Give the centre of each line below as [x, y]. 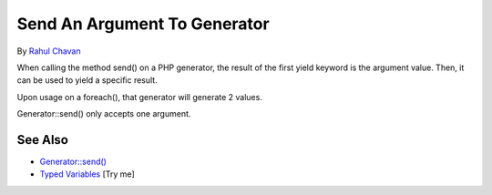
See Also [42, 140]
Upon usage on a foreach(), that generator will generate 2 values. [140, 97]
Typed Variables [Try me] [87, 174]
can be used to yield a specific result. [87, 80]
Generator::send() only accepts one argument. [104, 114]
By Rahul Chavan [49, 51]
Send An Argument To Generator [143, 24]
